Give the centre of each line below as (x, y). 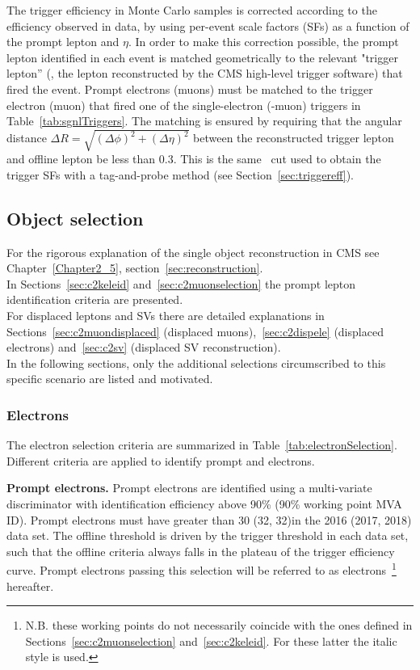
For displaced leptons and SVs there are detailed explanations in (166, 316)
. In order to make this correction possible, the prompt (263, 42)
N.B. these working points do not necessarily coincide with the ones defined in (219, 625)
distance (27, 138)
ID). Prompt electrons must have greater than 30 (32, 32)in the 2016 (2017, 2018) (209, 519)
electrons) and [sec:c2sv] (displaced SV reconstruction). (144, 347)
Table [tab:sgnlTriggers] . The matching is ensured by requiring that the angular (204, 121)
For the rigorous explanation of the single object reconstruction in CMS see (193, 252)
